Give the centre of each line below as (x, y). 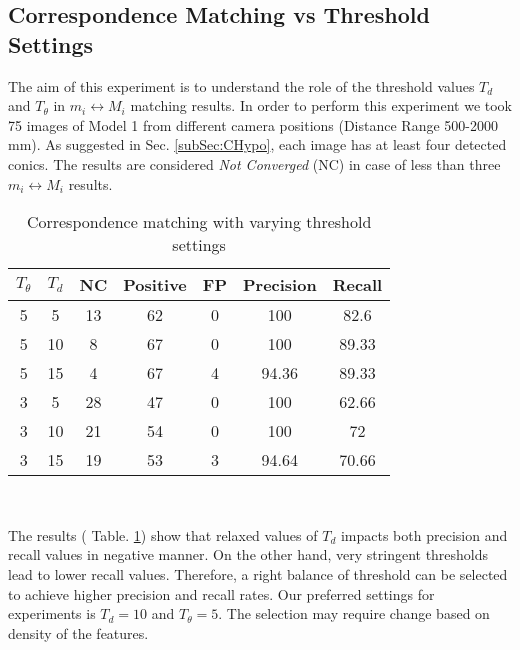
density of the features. (78, 632)
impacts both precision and (424, 534)
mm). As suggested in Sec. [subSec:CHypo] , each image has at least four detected (257, 144)
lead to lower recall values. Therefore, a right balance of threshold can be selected (258, 573)
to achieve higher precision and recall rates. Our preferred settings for (221, 593)
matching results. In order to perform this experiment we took (321, 105)
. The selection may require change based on (354, 613)
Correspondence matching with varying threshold (199, 222)
